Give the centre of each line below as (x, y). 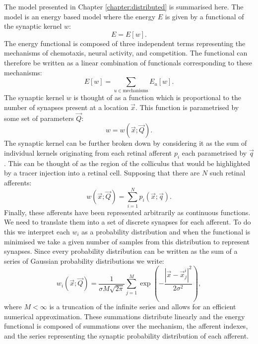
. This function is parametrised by (187, 107)
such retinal (227, 173)
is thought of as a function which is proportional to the (157, 97)
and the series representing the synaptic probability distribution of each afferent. (126, 336)
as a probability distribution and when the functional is (166, 231)
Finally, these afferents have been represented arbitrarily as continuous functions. (127, 212)
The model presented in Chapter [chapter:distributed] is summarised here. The (124, 6)
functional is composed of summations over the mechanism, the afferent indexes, (126, 326)
